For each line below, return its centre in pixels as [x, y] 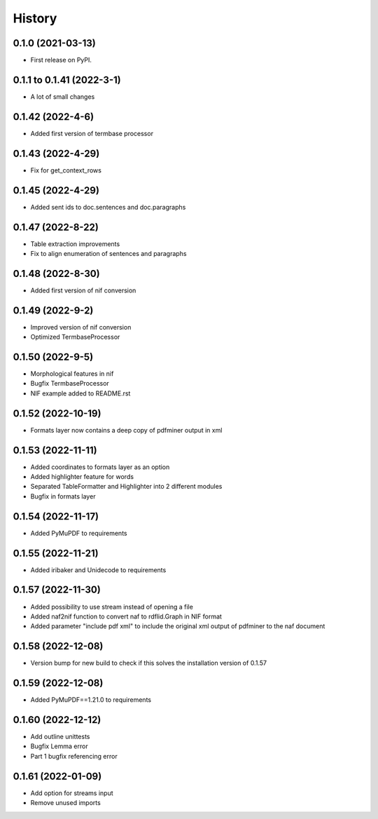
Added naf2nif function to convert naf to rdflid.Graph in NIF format [126, 616]
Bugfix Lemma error [59, 746]
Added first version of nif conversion [83, 290]
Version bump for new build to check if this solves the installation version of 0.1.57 [149, 663]
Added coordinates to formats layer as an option [100, 467]
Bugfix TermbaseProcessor [70, 384]
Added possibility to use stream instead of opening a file [112, 607]
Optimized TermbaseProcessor [75, 337]
